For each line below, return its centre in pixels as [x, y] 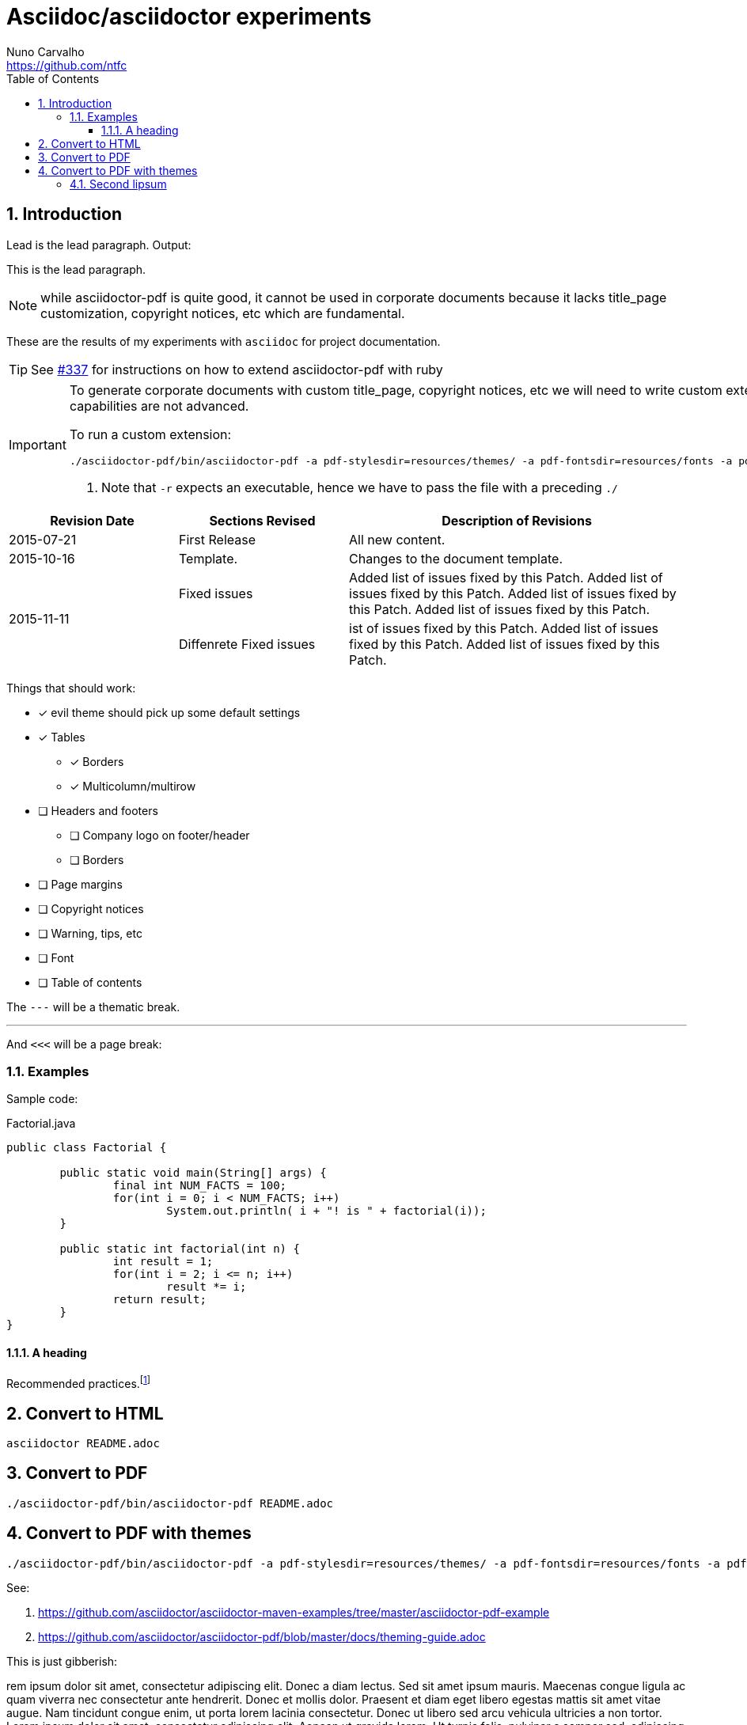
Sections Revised [262, 520]
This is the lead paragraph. [76, 269]
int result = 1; [163, 1262]
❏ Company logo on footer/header [160, 835]
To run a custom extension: [150, 434]
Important [38, 445]
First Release [218, 539]
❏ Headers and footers [98, 810]
